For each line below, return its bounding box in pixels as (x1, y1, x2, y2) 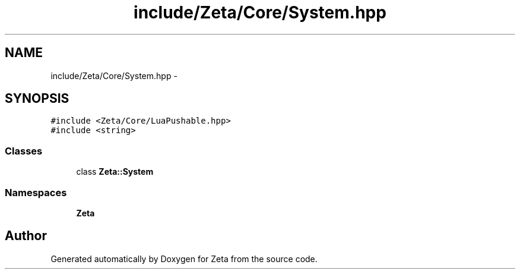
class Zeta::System (76, 166, 154, 177)
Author (5, 228, 47, 244)
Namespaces (5, 186, 67, 199)
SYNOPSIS (5, 91, 69, 106)
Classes (5, 144, 43, 157)
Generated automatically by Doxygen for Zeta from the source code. (50, 253, 318, 264)
